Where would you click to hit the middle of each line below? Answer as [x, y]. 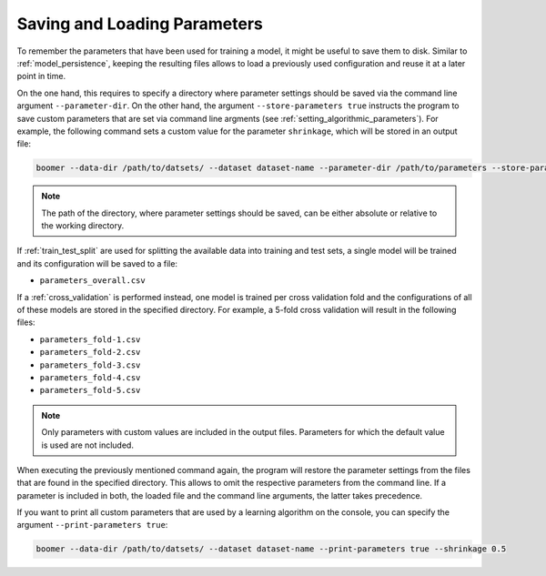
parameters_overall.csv [92, 281]
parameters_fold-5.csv [90, 390]
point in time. [41, 76]
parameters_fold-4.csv [90, 377]
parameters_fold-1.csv [90, 339]
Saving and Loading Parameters [140, 24]
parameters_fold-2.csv [90, 352]
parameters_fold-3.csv [90, 365]
